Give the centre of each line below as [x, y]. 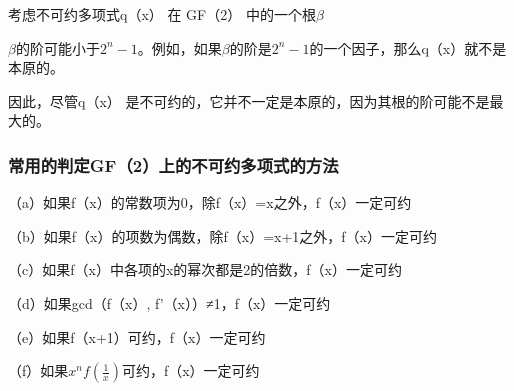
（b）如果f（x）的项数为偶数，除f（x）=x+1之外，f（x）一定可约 [222, 235]
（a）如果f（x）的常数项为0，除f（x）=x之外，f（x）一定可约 [210, 202]
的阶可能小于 [57, 47]
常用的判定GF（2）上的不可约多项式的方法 [173, 164]
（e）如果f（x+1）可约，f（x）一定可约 [137, 336]
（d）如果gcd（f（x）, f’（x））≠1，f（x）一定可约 [169, 302]
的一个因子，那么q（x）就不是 [408, 47]
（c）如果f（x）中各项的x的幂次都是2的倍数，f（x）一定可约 [205, 269]
